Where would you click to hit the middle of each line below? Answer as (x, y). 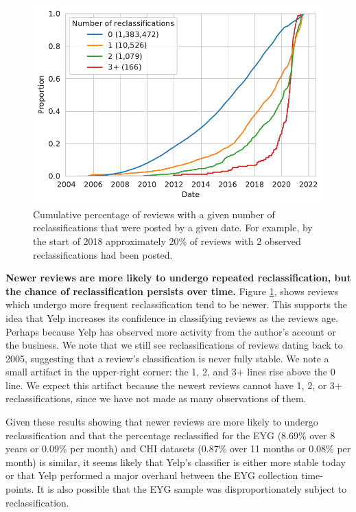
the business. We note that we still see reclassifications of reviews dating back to (174, 345)
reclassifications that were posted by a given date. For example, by (173, 228)
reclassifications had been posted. (103, 254)
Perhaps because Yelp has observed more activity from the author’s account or (171, 331)
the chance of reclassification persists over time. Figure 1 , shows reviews (172, 291)
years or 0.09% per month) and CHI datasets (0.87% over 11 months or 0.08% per (178, 449)
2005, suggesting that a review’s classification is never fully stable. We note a (167, 358)
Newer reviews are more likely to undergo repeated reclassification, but (178, 278)
